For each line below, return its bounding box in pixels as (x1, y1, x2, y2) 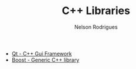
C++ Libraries (61, 4, 131, 18)
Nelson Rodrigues (74, 23, 118, 30)
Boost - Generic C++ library (11, 56, 79, 63)
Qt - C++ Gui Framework (11, 50, 72, 57)
